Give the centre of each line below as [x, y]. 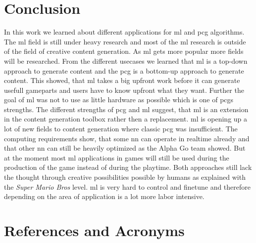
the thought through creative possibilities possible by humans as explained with [125, 177]
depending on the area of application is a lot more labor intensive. [104, 196]
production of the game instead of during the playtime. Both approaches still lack [128, 167]
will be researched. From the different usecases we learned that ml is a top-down [126, 61]
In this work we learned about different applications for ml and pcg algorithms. [124, 32]
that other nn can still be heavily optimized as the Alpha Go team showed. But [125, 148]
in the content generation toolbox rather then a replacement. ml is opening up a [126, 119]
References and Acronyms [94, 230]
